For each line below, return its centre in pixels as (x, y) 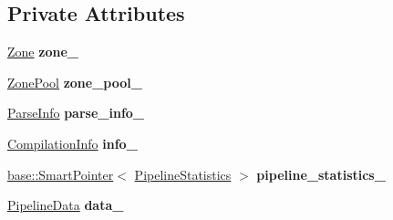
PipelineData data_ (66, 205)
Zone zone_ (43, 52)
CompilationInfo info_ (72, 143)
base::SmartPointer (61, 174)
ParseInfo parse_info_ (76, 113)
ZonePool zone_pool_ (75, 82)
